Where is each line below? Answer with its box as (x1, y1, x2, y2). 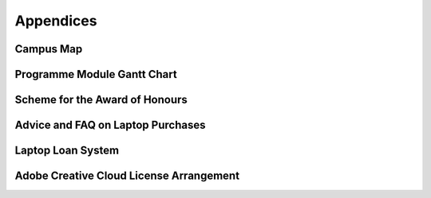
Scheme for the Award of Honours (14, 93, 188, 107)
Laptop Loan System (14, 144, 120, 157)
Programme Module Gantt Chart (14, 68, 177, 81)
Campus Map (14, 42, 83, 56)
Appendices (14, 12, 97, 29)
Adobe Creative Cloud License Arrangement (14, 169, 239, 183)
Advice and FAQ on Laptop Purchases (14, 118, 206, 132)
